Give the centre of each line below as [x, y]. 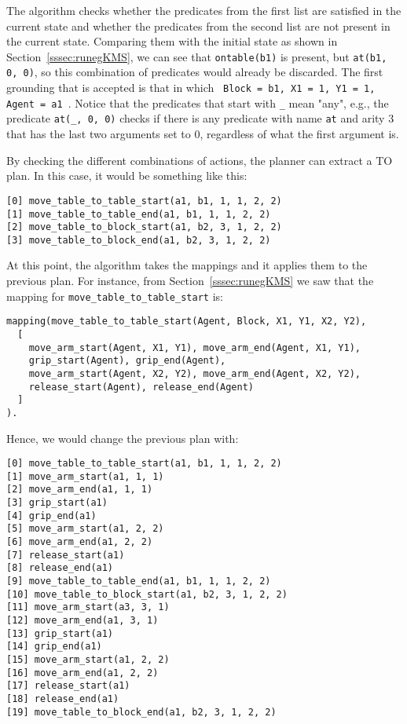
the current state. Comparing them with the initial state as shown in [172, 41]
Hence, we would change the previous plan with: [123, 438]
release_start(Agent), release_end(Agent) [141, 387]
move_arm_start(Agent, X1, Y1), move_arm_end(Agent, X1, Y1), [195, 347]
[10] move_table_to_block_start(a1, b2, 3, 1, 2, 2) [147, 594]
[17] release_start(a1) [68, 686]
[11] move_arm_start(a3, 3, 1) [88, 607]
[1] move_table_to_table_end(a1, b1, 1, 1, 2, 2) [139, 214]
